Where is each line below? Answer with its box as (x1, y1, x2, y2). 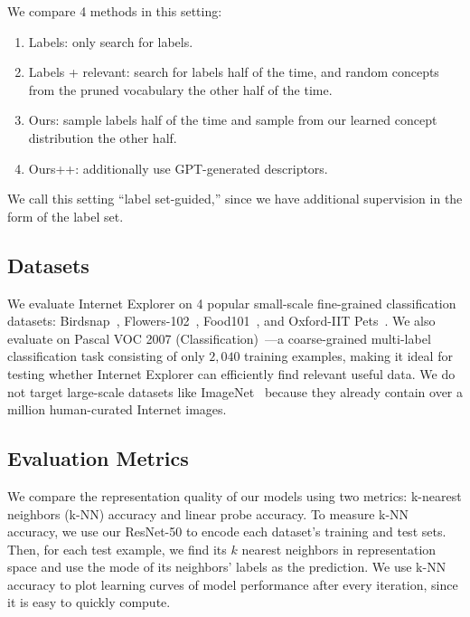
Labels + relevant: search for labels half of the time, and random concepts (28, 62, 439, 81)
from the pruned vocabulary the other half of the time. (28, 80, 333, 99)
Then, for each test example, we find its (7, 539, 227, 558)
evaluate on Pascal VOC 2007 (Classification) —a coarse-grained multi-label (7, 328, 431, 347)
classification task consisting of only (7, 346, 205, 365)
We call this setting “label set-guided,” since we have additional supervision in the (7, 189, 463, 208)
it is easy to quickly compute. (7, 593, 171, 612)
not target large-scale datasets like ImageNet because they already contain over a (7, 382, 464, 401)
